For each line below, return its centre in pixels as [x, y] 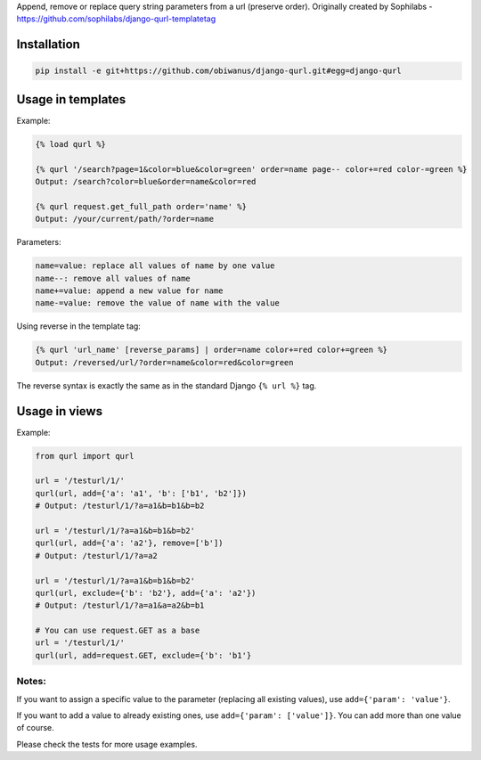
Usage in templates [71, 99]
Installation [48, 45]
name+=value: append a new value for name [129, 290]
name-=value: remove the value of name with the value [157, 303]
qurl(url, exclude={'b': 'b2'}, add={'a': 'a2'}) [146, 593]
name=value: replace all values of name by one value [155, 266]
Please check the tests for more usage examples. [107, 744]
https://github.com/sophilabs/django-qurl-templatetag [116, 19]
